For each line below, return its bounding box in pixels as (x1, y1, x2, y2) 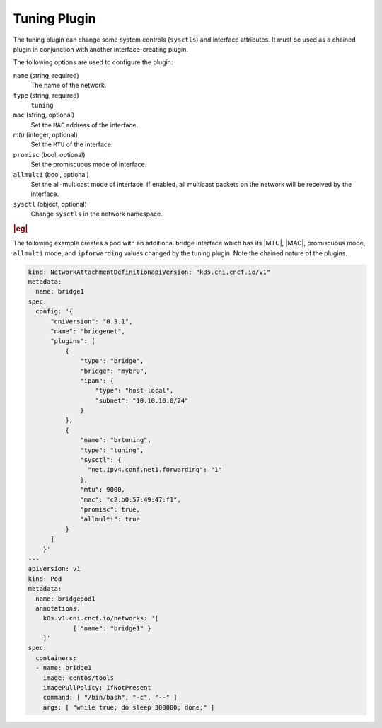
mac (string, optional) (13, 110, 74, 120)
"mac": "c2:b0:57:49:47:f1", (80, 495, 182, 504)
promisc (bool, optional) (13, 150, 86, 158)
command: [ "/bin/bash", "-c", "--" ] (42, 693, 178, 702)
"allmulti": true (80, 515, 141, 524)
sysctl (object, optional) (13, 200, 88, 208)
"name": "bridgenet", (50, 327, 125, 335)
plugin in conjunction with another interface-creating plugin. (13, 45, 189, 53)
